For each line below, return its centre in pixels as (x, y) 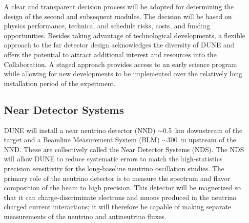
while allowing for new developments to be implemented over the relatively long (123, 74)
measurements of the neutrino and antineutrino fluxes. (85, 216)
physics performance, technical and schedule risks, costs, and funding (107, 26)
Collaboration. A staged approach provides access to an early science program (121, 64)
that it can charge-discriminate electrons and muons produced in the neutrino (120, 197)
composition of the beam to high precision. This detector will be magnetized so (122, 188)
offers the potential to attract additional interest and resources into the (110, 54)
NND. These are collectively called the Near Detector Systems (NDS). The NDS (124, 149)
